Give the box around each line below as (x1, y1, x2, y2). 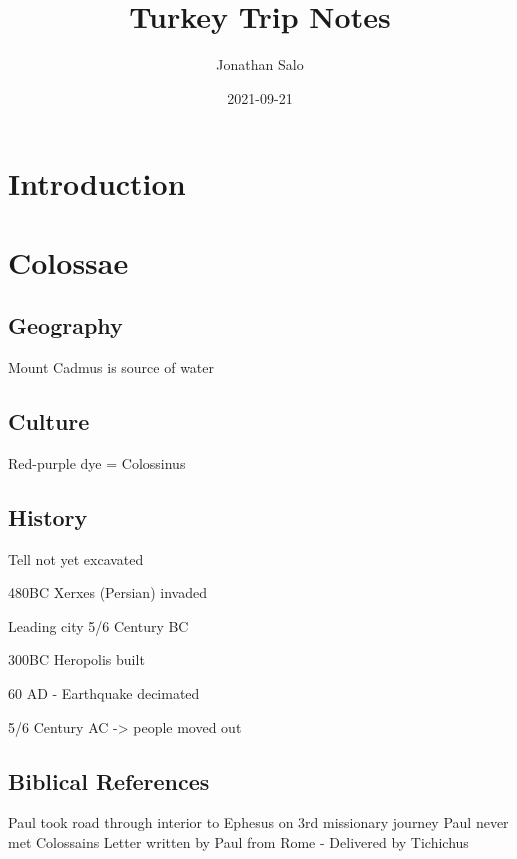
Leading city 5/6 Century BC (8, 615, 189, 636)
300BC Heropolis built (8, 649, 145, 670)
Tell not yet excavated (8, 548, 144, 569)
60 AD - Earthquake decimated (8, 683, 200, 704)
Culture (8, 406, 90, 437)
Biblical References (8, 765, 210, 796)
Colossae (8, 241, 129, 282)
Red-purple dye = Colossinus (8, 452, 186, 473)
